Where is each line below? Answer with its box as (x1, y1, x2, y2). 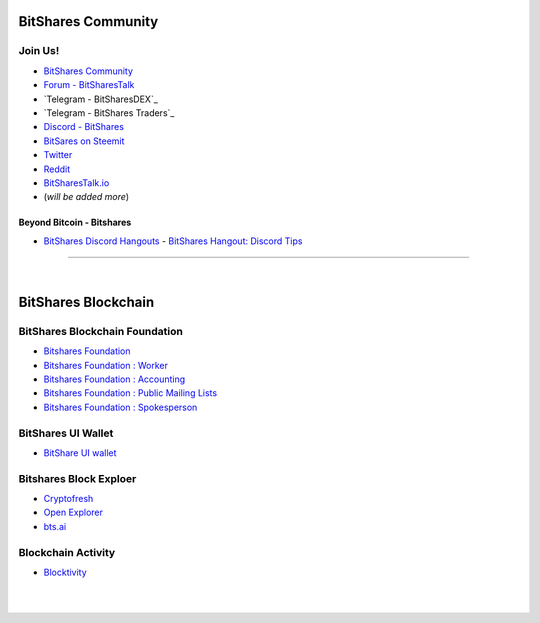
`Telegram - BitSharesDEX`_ (43, 93, 159, 105)
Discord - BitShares (43, 121, 125, 133)
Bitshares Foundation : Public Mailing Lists (43, 387, 218, 399)
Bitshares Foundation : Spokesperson (43, 401, 198, 413)
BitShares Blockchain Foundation (18, 324, 184, 338)
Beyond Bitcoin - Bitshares (18, 216, 132, 229)
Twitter (43, 149, 73, 161)
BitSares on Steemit (43, 135, 125, 147)
